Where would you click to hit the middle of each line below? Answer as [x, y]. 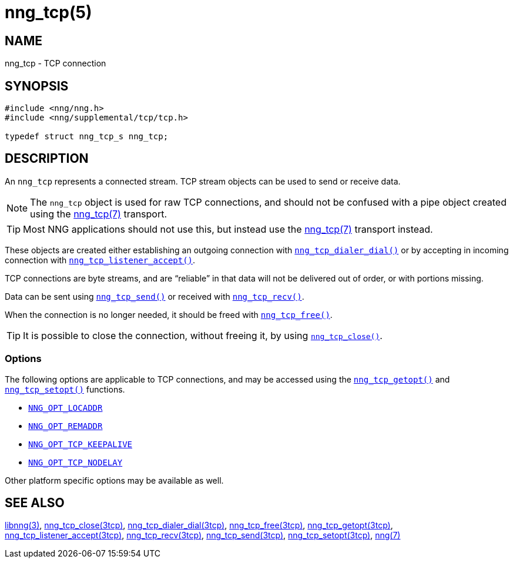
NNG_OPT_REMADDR [66, 426]
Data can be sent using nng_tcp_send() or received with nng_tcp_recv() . [155, 296]
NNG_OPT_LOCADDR [66, 408]
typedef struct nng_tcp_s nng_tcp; [87, 137]
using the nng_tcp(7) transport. [99, 214]
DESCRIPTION [47, 159]
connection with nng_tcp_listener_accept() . [100, 260]
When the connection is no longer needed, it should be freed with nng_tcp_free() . [169, 314]
